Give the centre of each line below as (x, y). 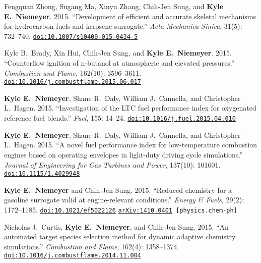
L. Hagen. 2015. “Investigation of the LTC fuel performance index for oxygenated (130, 108)
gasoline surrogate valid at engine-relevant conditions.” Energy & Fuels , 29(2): (124, 200)
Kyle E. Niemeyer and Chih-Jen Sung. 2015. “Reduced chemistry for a (118, 190)
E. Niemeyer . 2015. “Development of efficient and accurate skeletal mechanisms (130, 16)
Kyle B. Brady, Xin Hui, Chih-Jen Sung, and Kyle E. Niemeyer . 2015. (118, 53)
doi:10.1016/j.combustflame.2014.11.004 (73, 256)
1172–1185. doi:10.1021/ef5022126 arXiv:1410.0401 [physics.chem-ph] (121, 209)
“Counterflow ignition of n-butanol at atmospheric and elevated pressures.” (119, 63)
